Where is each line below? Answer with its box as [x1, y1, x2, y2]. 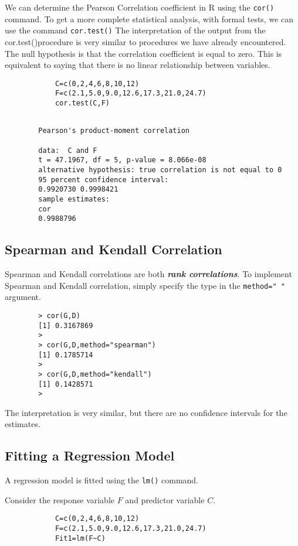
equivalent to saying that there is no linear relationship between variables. [5, 59, 270, 71]
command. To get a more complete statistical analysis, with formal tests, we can [5, 12, 294, 25]
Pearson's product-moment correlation [38, 127, 189, 135]
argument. [5, 291, 41, 303]
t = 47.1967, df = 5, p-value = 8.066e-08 [38, 156, 206, 165]
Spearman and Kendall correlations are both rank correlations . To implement [5, 268, 292, 280]
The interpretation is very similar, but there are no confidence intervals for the [5, 406, 287, 418]
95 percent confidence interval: [38, 175, 169, 184]
